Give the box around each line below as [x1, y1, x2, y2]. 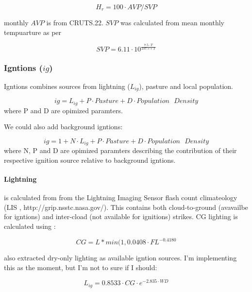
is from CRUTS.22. [46, 17, 103, 27]
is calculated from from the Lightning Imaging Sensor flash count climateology [4, 192, 237, 203]
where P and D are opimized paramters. [4, 105, 123, 115]
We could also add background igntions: [4, 121, 123, 132]
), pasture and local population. [139, 81, 234, 91]
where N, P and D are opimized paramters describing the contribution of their [4, 145, 237, 155]
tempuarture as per [4, 27, 62, 37]
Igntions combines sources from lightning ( [4, 81, 130, 91]
